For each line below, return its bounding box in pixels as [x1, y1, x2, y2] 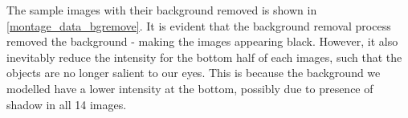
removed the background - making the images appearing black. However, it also [6, 33, 398, 50]
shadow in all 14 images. [6, 96, 127, 112]
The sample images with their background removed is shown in [6, 2, 317, 18]
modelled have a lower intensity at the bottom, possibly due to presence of [6, 79, 373, 96]
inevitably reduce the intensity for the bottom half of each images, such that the [6, 48, 402, 65]
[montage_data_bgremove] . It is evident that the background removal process [6, 17, 391, 34]
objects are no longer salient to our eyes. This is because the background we [6, 64, 381, 81]
